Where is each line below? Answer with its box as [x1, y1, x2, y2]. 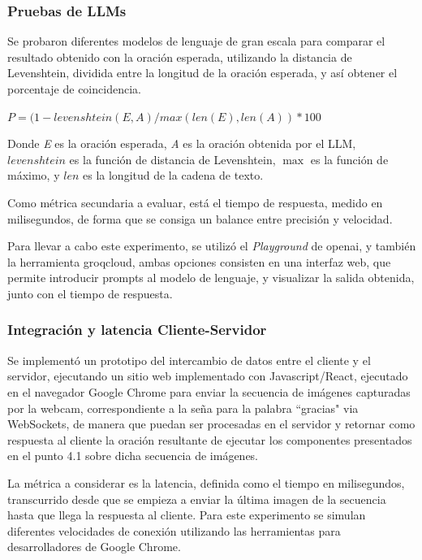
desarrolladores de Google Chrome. [7, 538, 181, 555]
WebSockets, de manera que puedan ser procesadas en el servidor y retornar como [7, 415, 416, 432]
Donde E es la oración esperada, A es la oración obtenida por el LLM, [7, 135, 356, 152]
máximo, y [7, 167, 60, 184]
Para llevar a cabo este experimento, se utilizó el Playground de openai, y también [7, 237, 416, 254]
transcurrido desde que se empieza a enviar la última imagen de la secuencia [7, 490, 386, 507]
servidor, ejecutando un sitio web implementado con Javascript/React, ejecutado [7, 367, 408, 384]
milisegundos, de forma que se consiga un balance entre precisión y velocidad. [7, 210, 393, 227]
